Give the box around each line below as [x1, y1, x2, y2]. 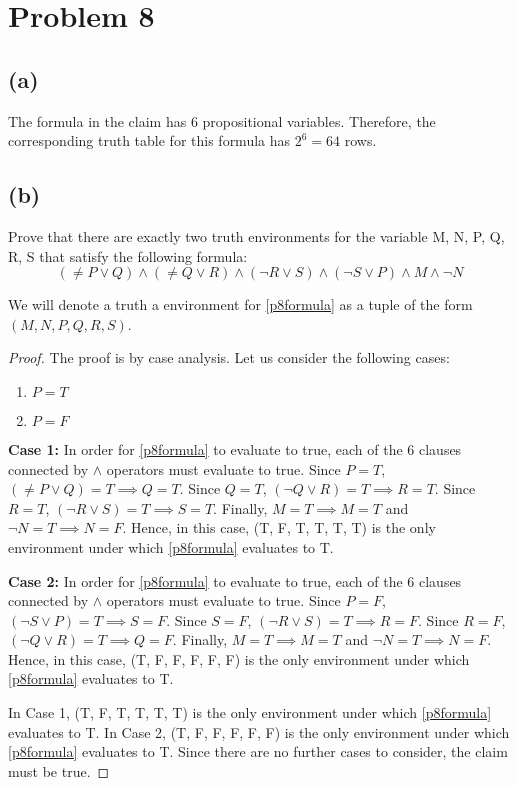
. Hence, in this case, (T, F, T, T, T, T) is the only [122, 517, 436, 538]
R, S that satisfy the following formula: [8, 245, 248, 266]
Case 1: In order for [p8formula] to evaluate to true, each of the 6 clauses [8, 438, 462, 459]
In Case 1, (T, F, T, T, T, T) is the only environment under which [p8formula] [8, 702, 492, 723]
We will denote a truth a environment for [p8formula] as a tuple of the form [8, 294, 473, 315]
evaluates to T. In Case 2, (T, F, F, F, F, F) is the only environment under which [8, 721, 510, 742]
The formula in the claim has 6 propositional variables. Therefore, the [8, 110, 436, 131]
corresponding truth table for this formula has [8, 130, 291, 151]
